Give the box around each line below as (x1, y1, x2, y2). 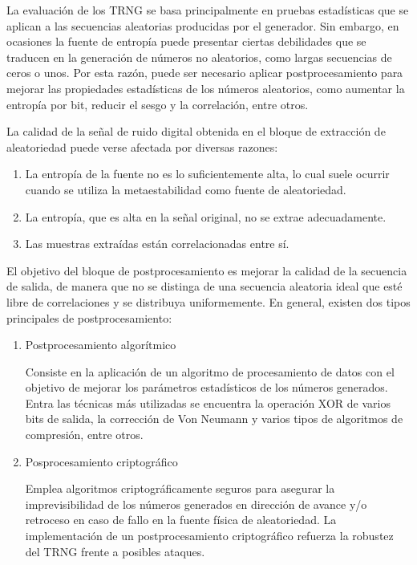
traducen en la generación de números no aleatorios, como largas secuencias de (6, 48, 392, 65)
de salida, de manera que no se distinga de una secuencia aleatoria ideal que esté (6, 278, 403, 295)
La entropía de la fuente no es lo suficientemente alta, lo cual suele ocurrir (25, 165, 390, 182)
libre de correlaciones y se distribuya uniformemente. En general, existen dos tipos (6, 293, 411, 310)
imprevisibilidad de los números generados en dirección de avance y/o (25, 495, 367, 512)
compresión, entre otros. (25, 426, 144, 443)
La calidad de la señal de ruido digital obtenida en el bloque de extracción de (6, 123, 386, 140)
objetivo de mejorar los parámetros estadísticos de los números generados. (25, 379, 388, 396)
